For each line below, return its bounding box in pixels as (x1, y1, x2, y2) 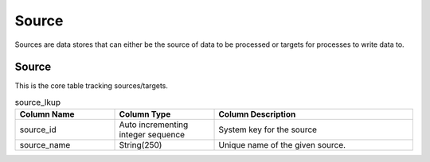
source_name (19, 140, 71, 151)
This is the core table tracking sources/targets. (14, 81, 169, 91)
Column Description (218, 109, 296, 120)
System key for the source (218, 124, 318, 135)
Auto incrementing (119, 119, 189, 130)
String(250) (119, 140, 162, 151)
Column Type (119, 109, 171, 120)
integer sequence (119, 129, 186, 141)
